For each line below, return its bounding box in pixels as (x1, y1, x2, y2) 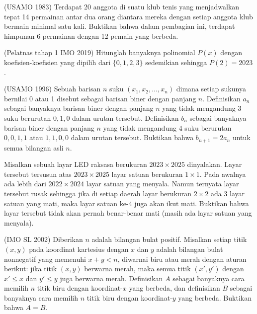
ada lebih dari (4, 178, 46, 189)
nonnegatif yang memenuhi (4, 253, 86, 264)
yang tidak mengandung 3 (162, 103, 242, 113)
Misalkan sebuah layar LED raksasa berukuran (4, 159, 147, 169)
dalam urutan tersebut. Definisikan (72, 112, 179, 123)
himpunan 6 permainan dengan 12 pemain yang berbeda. (4, 30, 178, 41)
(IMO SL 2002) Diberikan (4, 234, 83, 244)
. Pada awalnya (199, 168, 246, 179)
